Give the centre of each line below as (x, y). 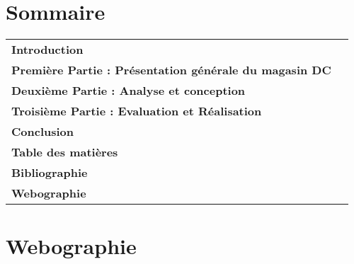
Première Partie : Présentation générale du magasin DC (171, 70)
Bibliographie (50, 173)
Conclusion (43, 132)
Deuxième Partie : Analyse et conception (129, 91)
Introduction (47, 50)
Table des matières (65, 152)
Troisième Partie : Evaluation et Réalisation (137, 111)
